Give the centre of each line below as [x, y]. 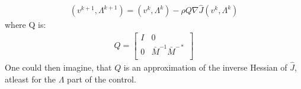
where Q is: [25, 25]
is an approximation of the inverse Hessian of [205, 67]
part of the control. [102, 79]
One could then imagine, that [58, 67]
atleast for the [31, 79]
